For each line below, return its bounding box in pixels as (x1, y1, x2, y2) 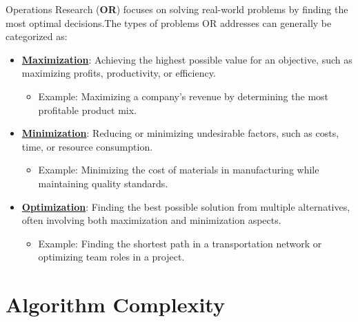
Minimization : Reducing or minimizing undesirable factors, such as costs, (21, 126, 339, 140)
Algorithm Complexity (6, 290, 225, 319)
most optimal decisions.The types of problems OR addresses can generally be (6, 15, 332, 30)
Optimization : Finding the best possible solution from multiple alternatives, (21, 199, 350, 214)
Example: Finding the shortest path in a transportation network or (38, 236, 322, 250)
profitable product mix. (38, 102, 137, 117)
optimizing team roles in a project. (38, 249, 185, 264)
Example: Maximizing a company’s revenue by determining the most (38, 88, 329, 103)
